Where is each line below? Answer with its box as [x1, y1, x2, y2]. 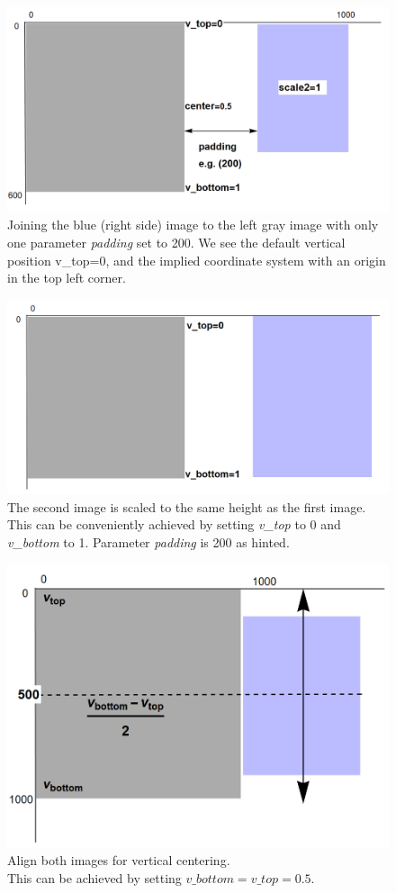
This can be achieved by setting [7, 869, 182, 887]
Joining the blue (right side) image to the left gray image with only [7, 215, 379, 234]
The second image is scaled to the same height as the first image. [7, 497, 366, 516]
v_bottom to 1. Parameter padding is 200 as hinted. [7, 533, 290, 552]
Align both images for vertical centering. [7, 851, 230, 870]
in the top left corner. [7, 268, 126, 287]
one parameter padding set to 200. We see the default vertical [7, 232, 346, 251]
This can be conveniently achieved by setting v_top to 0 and [7, 515, 341, 534]
